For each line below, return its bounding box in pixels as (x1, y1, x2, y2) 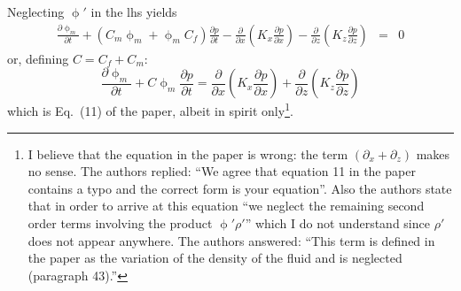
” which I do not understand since (245, 214, 430, 233)
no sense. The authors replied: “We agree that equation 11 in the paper (27, 162, 416, 180)
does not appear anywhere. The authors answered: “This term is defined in (27, 231, 435, 249)
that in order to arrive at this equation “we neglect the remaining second (27, 196, 425, 215)
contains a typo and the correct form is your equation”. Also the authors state (27, 179, 452, 197)
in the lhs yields (90, 3, 177, 20)
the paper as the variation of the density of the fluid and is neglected (27, 249, 402, 267)
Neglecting (7, 3, 65, 20)
